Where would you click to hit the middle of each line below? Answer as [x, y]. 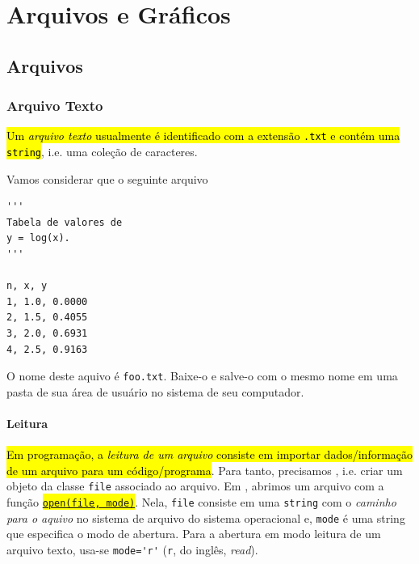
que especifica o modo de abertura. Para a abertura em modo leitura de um [194, 534]
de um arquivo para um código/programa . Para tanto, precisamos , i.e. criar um [205, 470]
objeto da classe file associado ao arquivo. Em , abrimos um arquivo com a [195, 486]
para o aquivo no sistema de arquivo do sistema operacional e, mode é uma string [206, 517]
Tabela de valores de [65, 222]
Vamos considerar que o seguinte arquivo [107, 178]
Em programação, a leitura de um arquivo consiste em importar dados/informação [210, 454]
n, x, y [27, 286]
